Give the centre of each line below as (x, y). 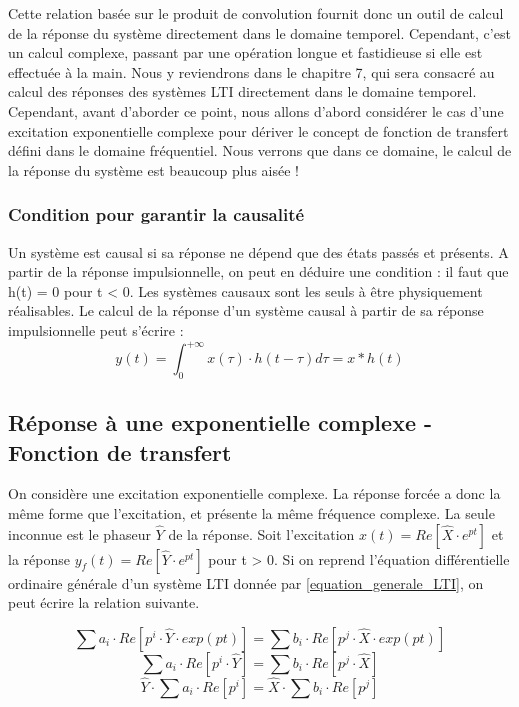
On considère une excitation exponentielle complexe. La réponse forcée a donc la (254, 493)
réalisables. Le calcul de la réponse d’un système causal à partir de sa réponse (246, 310)
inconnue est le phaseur (79, 533)
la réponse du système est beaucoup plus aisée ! (153, 169)
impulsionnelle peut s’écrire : (96, 329)
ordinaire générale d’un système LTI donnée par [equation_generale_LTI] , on (246, 582)
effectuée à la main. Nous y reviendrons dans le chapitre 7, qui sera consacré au (251, 71)
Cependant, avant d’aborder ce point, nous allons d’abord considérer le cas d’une (256, 110)
